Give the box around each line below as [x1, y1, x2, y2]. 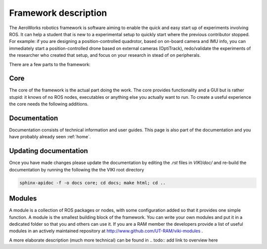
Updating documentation [9, 147, 89, 155]
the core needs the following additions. [9, 101, 89, 107]
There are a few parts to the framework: [9, 61, 91, 67]
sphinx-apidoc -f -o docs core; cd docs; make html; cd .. [19, 180, 166, 185]
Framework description [9, 7, 107, 18]
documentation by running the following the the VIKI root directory [9, 166, 144, 172]
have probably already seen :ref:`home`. [9, 134, 91, 140]
